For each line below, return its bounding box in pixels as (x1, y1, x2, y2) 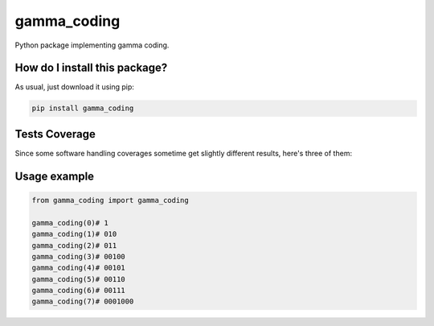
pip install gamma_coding (31, 104, 134, 113)
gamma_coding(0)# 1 (31, 218, 108, 227)
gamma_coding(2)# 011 (31, 241, 117, 250)
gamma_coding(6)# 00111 (31, 286, 126, 295)
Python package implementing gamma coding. (14, 40, 170, 50)
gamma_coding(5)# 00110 (31, 274, 126, 283)
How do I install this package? (14, 61, 168, 75)
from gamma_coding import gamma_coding (31, 196, 189, 204)
